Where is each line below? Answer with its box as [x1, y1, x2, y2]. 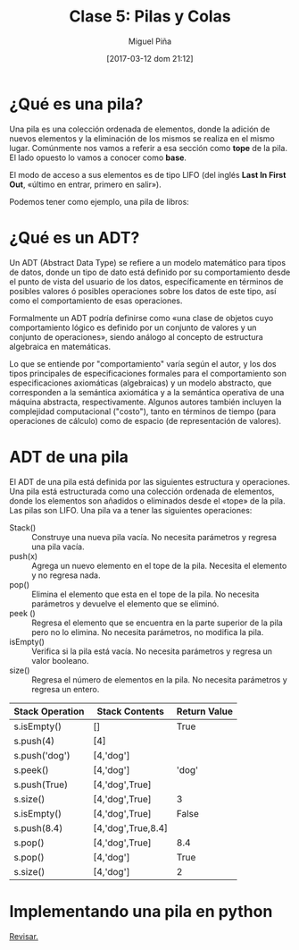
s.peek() [13, 763, 49, 776]
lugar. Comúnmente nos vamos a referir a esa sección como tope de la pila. [9, 142, 288, 153]
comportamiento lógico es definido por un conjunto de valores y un [9, 322, 257, 333]
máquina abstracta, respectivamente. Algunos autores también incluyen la [9, 396, 282, 407]
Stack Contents [96, 705, 165, 717]
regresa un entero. [31, 683, 100, 694]
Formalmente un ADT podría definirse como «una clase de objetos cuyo [9, 312, 274, 323]
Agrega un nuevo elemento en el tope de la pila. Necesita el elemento [31, 560, 287, 571]
